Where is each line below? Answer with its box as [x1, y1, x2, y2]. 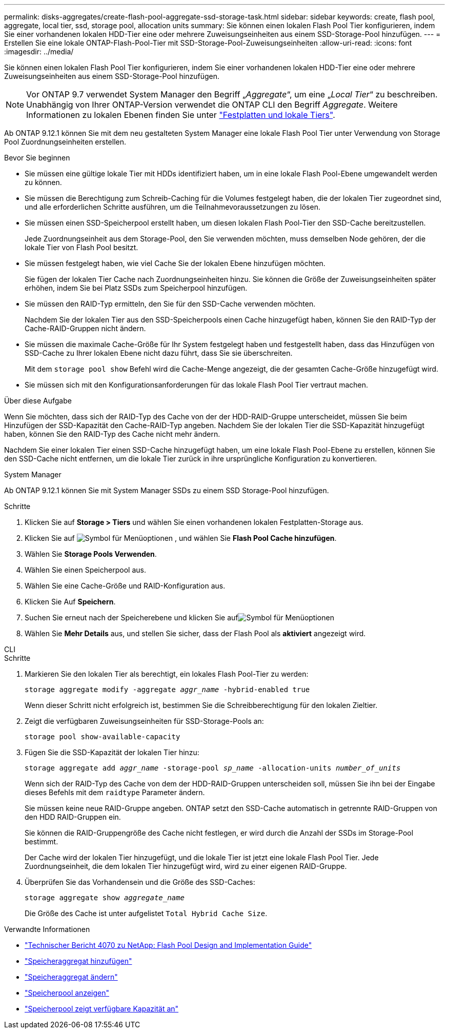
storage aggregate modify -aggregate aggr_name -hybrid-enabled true [25, 685, 310, 694]
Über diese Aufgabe [4, 396, 72, 405]
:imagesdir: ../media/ [4, 47, 74, 56]
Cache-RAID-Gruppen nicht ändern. [25, 324, 146, 333]
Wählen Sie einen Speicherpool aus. [25, 565, 146, 574]
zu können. [25, 178, 62, 187]
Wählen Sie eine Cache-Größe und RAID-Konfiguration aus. [25, 581, 226, 590]
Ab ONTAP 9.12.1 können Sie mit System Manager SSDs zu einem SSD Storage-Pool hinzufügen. [4, 486, 329, 495]
